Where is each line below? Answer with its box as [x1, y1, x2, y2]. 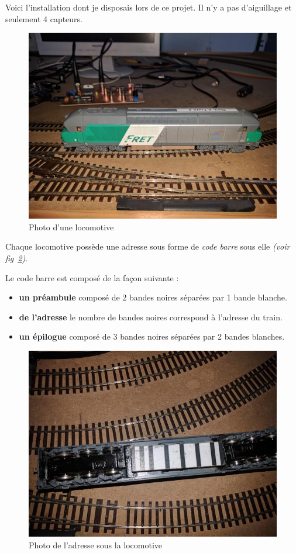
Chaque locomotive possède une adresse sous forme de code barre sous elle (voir [5, 240, 290, 253]
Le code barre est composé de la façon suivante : [5, 271, 179, 284]
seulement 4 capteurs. [5, 12, 83, 25]
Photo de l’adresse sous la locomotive [29, 538, 163, 551]
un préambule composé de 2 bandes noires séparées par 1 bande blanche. [19, 291, 287, 303]
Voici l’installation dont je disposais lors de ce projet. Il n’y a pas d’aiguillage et [5, 1, 292, 13]
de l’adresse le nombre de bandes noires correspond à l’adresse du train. [19, 310, 283, 323]
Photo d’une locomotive [29, 220, 114, 233]
